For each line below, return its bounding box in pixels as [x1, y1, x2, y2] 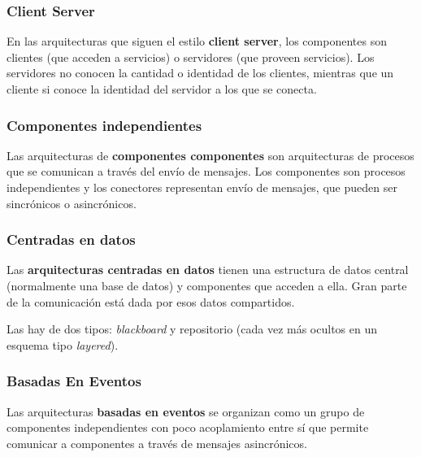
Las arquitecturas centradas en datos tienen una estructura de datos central [7, 261, 409, 278]
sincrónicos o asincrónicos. [7, 194, 137, 211]
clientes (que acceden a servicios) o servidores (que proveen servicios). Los [7, 48, 375, 65]
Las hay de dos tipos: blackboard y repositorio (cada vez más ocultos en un [7, 320, 377, 337]
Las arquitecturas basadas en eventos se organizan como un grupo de [7, 403, 365, 420]
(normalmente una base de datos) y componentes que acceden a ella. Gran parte [7, 277, 407, 294]
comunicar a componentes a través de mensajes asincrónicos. [7, 434, 307, 451]
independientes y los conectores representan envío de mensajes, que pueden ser [7, 179, 397, 195]
